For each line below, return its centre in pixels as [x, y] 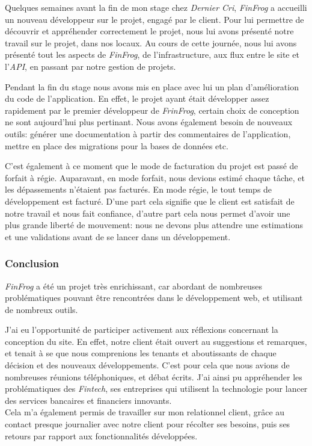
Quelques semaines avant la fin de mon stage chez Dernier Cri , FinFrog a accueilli [156, 7]
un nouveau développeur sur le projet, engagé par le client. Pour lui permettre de [154, 19]
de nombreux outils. [41, 309]
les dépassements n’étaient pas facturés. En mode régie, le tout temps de [139, 189]
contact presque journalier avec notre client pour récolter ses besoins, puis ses [148, 424]
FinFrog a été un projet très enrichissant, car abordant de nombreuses [133, 286]
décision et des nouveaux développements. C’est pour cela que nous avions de [147, 365]
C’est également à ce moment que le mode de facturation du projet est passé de [151, 166]
